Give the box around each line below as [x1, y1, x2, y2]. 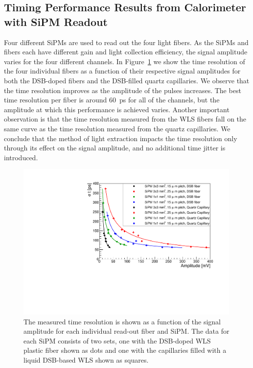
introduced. [4, 152, 38, 162]
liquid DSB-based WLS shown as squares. [23, 354, 149, 365]
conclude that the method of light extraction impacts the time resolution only [4, 133, 237, 143]
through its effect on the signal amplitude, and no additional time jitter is [4, 143, 226, 153]
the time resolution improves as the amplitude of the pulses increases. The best [4, 85, 241, 95]
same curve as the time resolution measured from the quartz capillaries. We [4, 123, 230, 133]
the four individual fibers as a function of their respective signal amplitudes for [4, 66, 241, 76]
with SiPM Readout [4, 14, 108, 29]
